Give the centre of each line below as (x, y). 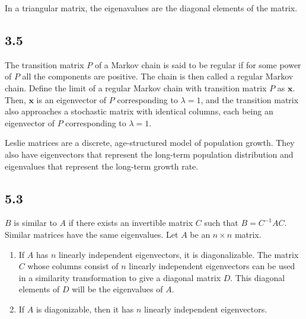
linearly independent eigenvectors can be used (212, 266)
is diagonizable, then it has (85, 309)
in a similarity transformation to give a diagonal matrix (120, 277)
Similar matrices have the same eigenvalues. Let (92, 234)
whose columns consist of (73, 266)
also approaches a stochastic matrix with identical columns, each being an (139, 111)
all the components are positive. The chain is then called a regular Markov (158, 76)
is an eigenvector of (71, 99)
